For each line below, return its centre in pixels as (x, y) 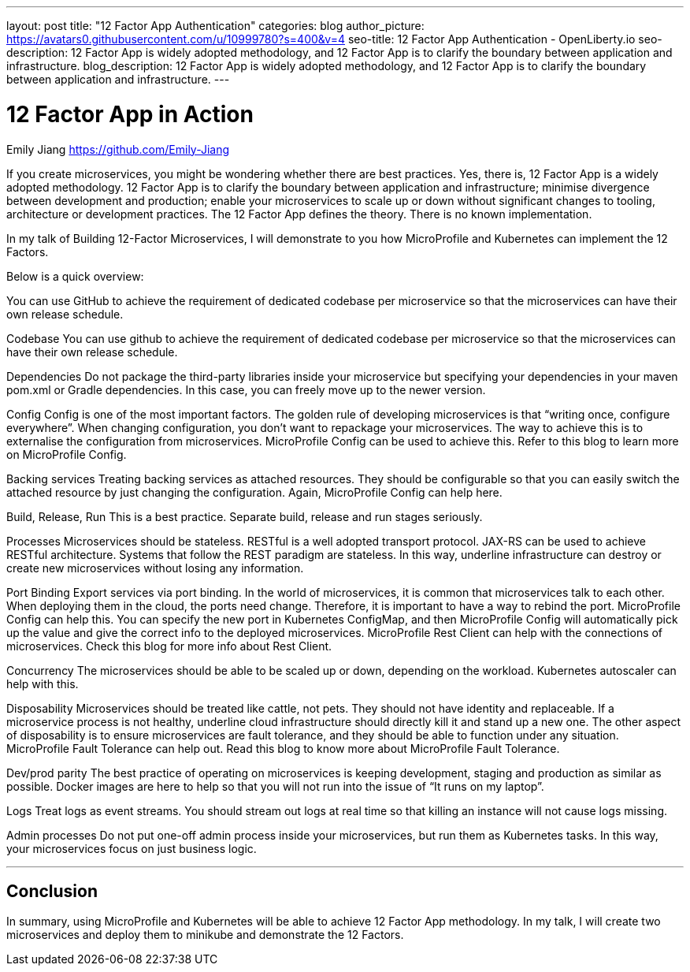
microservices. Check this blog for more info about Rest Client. (169, 646)
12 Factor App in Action (130, 114)
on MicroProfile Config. (67, 454)
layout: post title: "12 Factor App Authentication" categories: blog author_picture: (215, 26)
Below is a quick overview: (75, 276)
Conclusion (52, 891)
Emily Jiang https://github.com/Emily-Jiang (118, 149)
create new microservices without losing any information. (155, 568)
